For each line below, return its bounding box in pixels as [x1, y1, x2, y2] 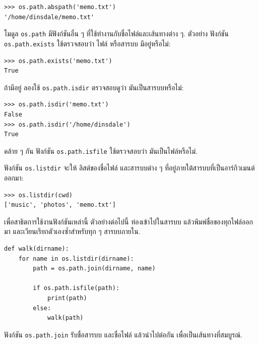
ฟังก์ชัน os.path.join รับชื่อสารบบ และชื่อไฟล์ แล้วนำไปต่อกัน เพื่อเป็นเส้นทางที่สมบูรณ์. [4, 329, 243, 339]
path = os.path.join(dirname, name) [33, 265, 156, 272]
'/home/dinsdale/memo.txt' [4, 13, 94, 21]
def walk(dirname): [4, 245, 69, 252]
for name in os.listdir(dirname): [18, 255, 134, 262]
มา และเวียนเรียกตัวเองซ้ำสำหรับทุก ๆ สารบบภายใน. [4, 226, 141, 237]
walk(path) [47, 314, 84, 322]
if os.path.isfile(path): [33, 284, 120, 292]
